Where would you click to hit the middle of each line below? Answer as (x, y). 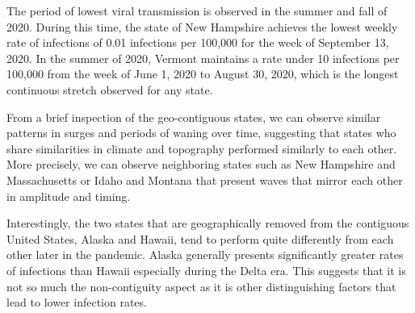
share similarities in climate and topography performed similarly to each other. (202, 148)
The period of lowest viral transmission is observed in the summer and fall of (197, 10)
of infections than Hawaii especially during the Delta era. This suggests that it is (206, 270)
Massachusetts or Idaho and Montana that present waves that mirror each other (205, 179)
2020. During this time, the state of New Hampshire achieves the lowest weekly (202, 26)
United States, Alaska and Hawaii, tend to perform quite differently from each (200, 238)
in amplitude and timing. (69, 196)
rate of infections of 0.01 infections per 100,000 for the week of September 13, (198, 42)
